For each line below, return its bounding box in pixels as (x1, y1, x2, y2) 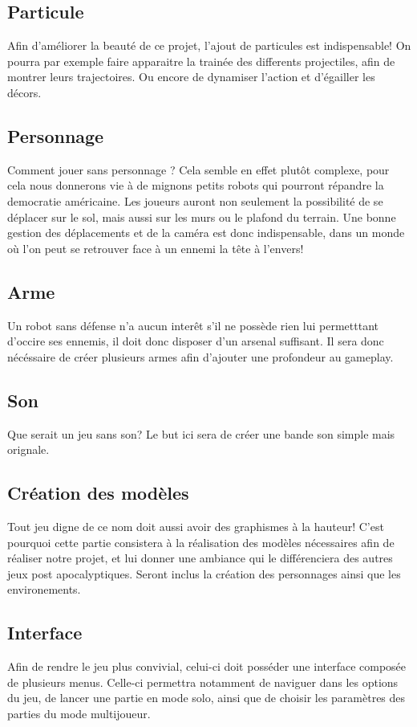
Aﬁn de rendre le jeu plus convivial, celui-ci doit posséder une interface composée (7, 658, 407, 675)
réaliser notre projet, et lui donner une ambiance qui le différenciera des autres (7, 549, 393, 566)
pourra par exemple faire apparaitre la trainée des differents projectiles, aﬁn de (7, 52, 395, 69)
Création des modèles (7, 480, 189, 505)
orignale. (7, 441, 50, 458)
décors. (7, 84, 42, 100)
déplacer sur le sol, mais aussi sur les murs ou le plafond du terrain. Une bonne (7, 208, 396, 225)
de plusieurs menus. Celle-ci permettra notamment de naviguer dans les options (7, 673, 399, 690)
